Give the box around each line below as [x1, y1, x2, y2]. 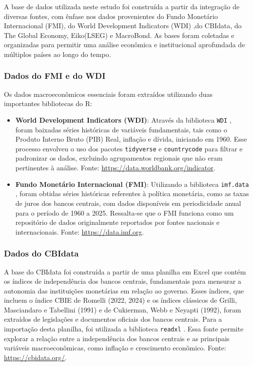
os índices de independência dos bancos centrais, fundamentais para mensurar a [4, 276, 241, 286]
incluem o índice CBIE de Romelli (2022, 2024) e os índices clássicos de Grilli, [4, 295, 237, 305]
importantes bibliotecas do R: [4, 98, 92, 109]
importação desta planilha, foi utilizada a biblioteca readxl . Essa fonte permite [4, 324, 244, 334]
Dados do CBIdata [4, 247, 79, 259]
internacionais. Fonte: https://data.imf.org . [15, 226, 144, 237]
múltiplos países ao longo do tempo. [4, 49, 111, 59]
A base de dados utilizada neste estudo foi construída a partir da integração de [4, 1, 240, 11]
